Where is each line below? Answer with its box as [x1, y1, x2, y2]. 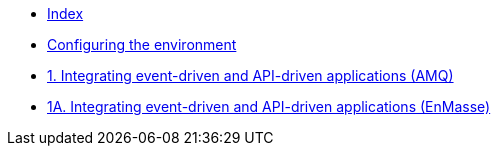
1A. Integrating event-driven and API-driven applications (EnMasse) [47, 98, 491, 115]
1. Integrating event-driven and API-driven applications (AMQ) [47, 67, 454, 84]
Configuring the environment [47, 36, 237, 53]
